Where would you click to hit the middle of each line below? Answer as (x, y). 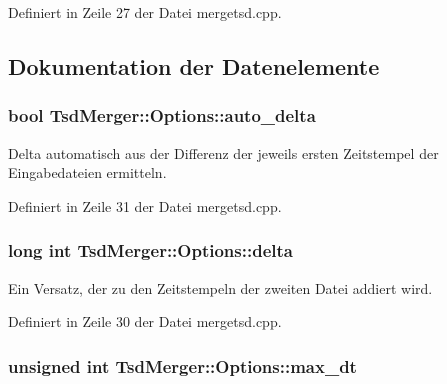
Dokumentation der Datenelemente (194, 65)
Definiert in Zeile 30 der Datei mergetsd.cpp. (145, 321)
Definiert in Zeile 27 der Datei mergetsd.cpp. (145, 12)
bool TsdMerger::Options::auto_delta (162, 115)
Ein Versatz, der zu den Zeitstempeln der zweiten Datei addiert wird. (220, 287)
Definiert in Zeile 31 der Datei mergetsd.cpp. (145, 205)
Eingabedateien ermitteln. (87, 172)
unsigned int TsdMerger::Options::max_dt (182, 365)
